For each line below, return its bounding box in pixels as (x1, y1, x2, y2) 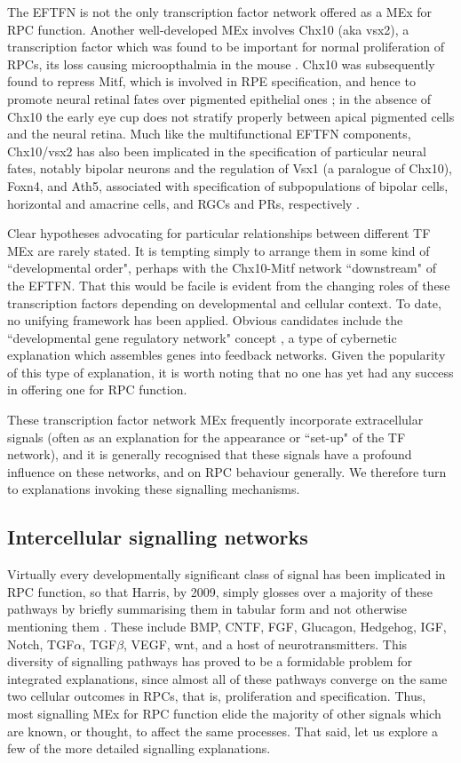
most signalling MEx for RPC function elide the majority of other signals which (7, 703, 441, 722)
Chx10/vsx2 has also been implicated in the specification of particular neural (7, 141, 426, 160)
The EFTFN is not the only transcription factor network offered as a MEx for (7, 3, 433, 20)
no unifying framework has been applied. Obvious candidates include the (7, 311, 403, 330)
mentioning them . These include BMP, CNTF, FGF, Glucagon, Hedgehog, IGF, (7, 617, 447, 636)
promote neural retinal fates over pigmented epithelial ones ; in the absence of (7, 89, 432, 107)
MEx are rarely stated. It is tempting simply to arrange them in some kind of (7, 241, 430, 259)
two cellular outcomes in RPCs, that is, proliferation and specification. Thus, (7, 687, 426, 705)
